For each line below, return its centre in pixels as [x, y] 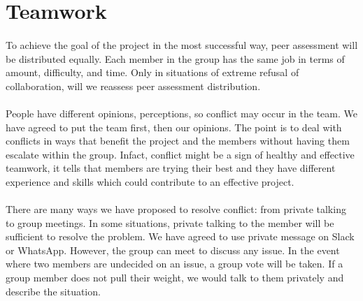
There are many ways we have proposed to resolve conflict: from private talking [176, 209]
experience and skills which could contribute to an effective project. [150, 181]
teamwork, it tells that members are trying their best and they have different [171, 168]
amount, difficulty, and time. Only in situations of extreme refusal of [152, 72]
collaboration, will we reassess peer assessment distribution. [133, 86]
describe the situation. [53, 291]
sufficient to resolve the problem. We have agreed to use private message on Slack [180, 236]
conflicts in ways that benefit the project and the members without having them [178, 141]
